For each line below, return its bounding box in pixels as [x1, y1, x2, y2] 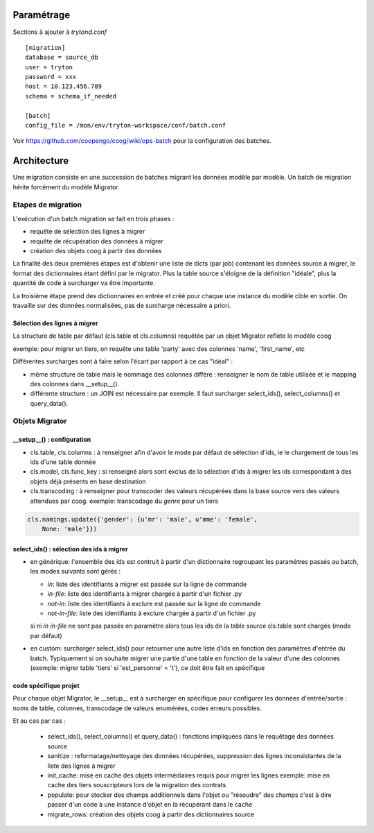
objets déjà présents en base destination [30, 477, 146, 486]
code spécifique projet [12, 681, 80, 689]
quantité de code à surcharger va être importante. [12, 279, 155, 287]
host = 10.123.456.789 [25, 83, 103, 90]
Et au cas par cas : [12, 716, 66, 725]
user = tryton [25, 63, 73, 71]
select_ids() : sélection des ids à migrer [12, 544, 128, 553]
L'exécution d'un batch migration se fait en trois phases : [12, 214, 175, 223]
